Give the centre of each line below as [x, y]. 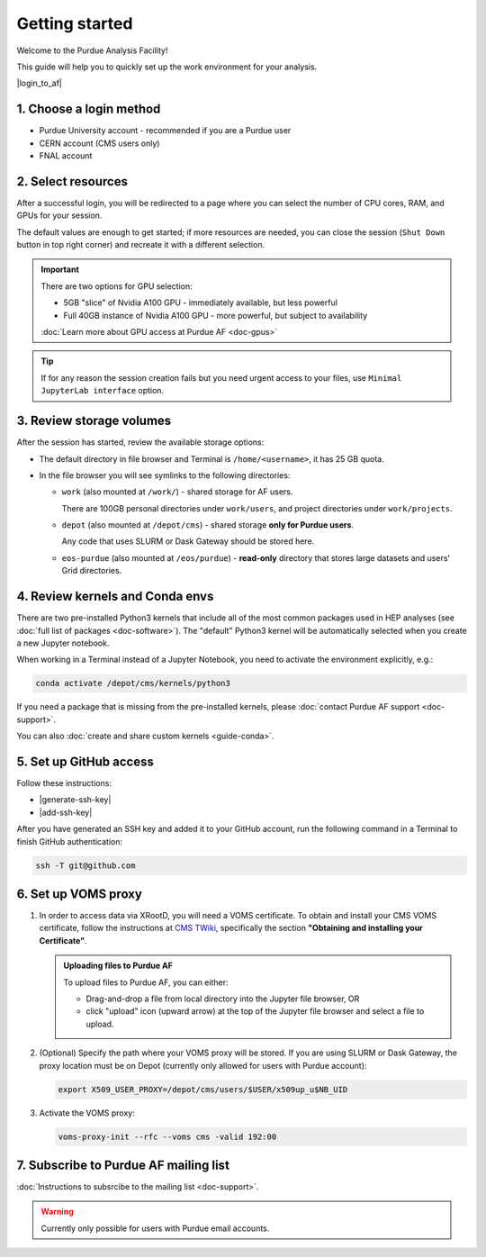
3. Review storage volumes [94, 421]
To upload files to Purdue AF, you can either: [146, 982]
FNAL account [66, 156]
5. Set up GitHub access [85, 761]
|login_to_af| [39, 83]
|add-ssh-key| [66, 812]
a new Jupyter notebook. [63, 643]
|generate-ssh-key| [75, 800]
